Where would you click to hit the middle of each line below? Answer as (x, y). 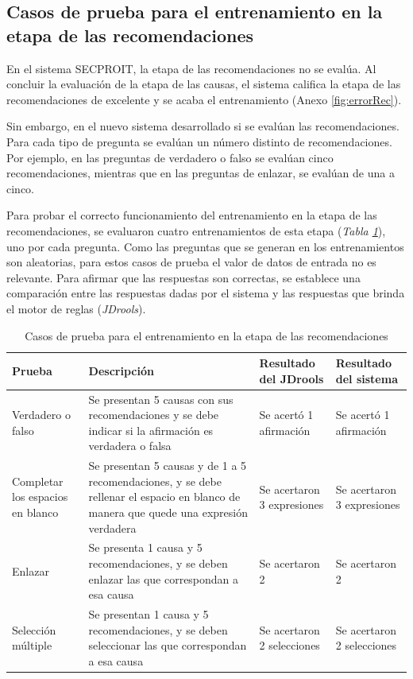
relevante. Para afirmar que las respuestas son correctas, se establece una (183, 277)
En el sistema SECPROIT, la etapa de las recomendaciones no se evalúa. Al (191, 68)
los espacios (40, 497)
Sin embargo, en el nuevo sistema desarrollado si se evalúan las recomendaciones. (203, 126)
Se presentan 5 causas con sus (161, 399)
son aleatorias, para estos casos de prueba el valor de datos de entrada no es (191, 262)
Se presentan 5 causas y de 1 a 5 (168, 466)
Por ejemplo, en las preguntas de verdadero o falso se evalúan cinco (170, 157)
